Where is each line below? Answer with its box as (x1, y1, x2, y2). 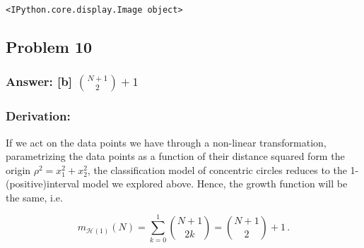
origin (6, 162, 31, 177)
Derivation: (6, 107, 71, 125)
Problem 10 (6, 36, 93, 58)
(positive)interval (6, 176, 79, 191)
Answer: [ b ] (6, 73, 72, 90)
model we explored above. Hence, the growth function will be (82, 176, 348, 191)
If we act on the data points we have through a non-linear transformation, (6, 135, 327, 149)
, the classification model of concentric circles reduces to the (87, 162, 347, 177)
